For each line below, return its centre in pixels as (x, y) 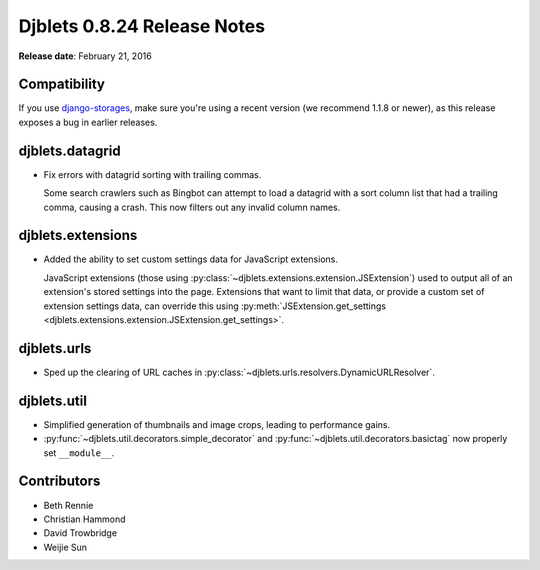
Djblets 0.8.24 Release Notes (141, 26)
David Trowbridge (80, 533)
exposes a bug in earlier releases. (88, 122)
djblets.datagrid (69, 150)
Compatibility (61, 84)
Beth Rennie (68, 505)
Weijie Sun (65, 547)
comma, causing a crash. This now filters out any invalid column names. (192, 207)
